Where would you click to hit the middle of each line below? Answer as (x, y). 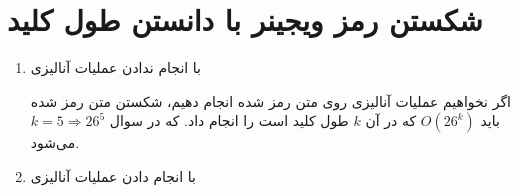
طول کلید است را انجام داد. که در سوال (229, 120)
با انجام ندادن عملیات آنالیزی (115, 67)
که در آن (391, 120)
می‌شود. (55, 142)
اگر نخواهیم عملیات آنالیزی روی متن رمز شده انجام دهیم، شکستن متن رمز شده (270, 100)
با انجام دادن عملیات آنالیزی (113, 175)
